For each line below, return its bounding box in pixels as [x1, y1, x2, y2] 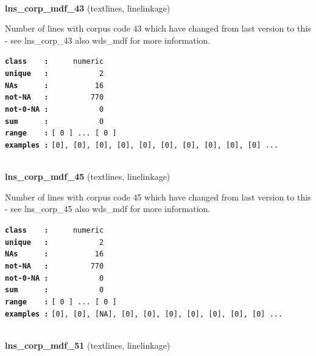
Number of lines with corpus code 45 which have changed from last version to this [5, 190, 311, 203]
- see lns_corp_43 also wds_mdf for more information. [5, 33, 211, 46]
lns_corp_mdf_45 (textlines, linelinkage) [5, 170, 170, 183]
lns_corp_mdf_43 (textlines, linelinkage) [5, 1, 170, 14]
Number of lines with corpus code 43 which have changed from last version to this [5, 22, 311, 35]
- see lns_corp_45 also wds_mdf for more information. [5, 202, 211, 215]
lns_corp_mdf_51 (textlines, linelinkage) [5, 338, 170, 351]
